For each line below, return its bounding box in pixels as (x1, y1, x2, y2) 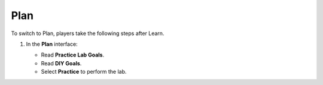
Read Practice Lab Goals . (41, 51, 105, 59)
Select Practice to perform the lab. (41, 68, 127, 75)
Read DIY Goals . (41, 59, 82, 67)
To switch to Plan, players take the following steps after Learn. (11, 30, 164, 37)
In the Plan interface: (26, 40, 78, 48)
